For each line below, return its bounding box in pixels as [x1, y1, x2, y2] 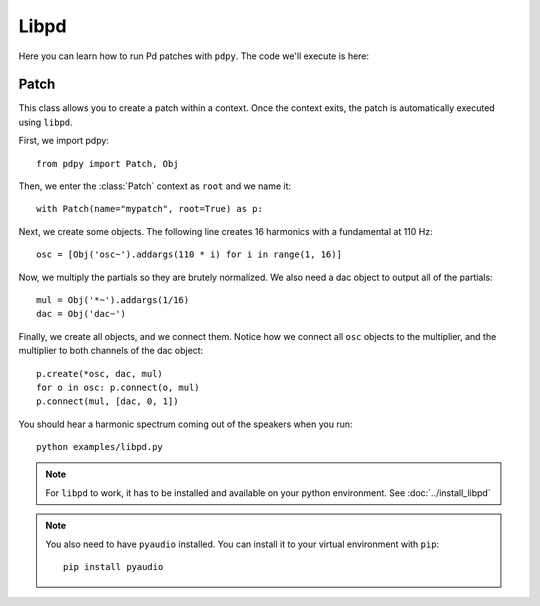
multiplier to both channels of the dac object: [18, 345, 204, 357]
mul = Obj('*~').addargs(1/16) [36, 294, 190, 305]
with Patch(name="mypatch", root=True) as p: [36, 203, 264, 215]
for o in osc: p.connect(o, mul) [36, 381, 200, 393]
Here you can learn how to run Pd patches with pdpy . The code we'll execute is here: [18, 50, 370, 62]
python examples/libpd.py [36, 441, 164, 453]
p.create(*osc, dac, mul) [36, 368, 164, 379]
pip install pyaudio [63, 561, 164, 573]
